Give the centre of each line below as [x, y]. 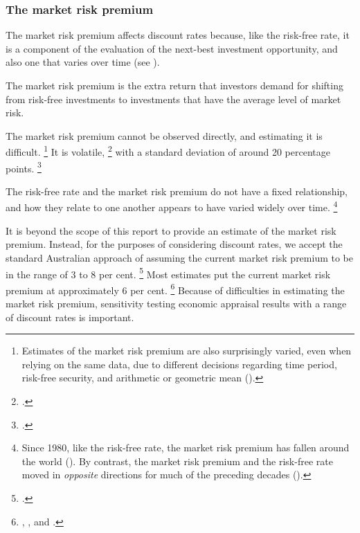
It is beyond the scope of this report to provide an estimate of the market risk [171, 230]
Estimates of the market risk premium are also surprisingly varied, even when [187, 351]
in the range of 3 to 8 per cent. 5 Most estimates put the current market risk [168, 273]
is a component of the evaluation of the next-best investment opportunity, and [172, 48]
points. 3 [24, 167]
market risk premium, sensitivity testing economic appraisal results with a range [176, 303]
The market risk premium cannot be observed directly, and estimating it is [164, 135]
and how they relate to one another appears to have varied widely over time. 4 [172, 206]
